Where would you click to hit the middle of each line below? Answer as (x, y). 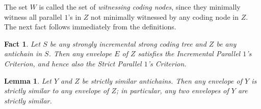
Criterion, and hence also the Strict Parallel (73, 63)
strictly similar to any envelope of (57, 90)
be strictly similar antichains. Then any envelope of (162, 80)
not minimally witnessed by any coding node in (165, 16)
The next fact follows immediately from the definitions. (90, 27)
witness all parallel (33, 16)
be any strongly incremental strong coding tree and (128, 43)
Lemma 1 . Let (28, 80)
